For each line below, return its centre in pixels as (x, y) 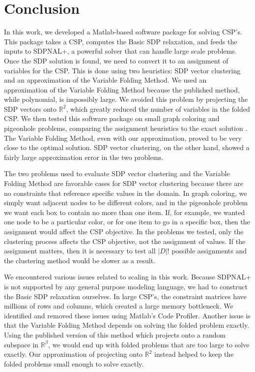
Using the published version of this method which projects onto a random (115, 334)
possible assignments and (209, 251)
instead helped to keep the (194, 354)
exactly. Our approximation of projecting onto (73, 354)
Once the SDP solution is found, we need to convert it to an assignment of (116, 60)
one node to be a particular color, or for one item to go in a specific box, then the (127, 222)
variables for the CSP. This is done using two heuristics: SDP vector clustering (122, 70)
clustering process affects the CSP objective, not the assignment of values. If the (125, 241)
